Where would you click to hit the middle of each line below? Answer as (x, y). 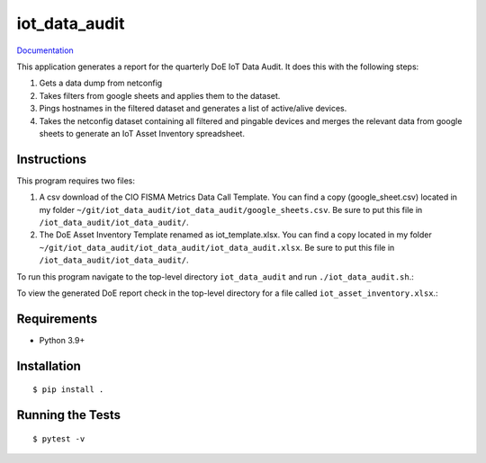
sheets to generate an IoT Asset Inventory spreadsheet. (142, 133)
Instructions (52, 159)
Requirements (57, 319)
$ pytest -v (59, 439)
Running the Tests (69, 415)
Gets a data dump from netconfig (101, 83)
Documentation (45, 50)
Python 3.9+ (62, 340)
